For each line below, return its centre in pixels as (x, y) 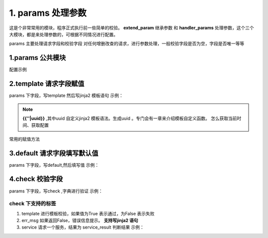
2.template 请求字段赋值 (47, 84)
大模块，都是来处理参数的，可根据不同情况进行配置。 (64, 34)
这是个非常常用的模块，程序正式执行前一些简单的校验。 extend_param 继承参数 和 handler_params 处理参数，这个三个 (132, 28)
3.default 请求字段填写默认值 (54, 153)
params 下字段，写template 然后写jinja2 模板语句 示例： (66, 95)
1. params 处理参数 (48, 13)
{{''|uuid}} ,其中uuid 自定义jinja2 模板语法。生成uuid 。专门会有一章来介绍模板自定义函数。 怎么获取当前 (130, 118)
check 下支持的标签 (33, 204)
